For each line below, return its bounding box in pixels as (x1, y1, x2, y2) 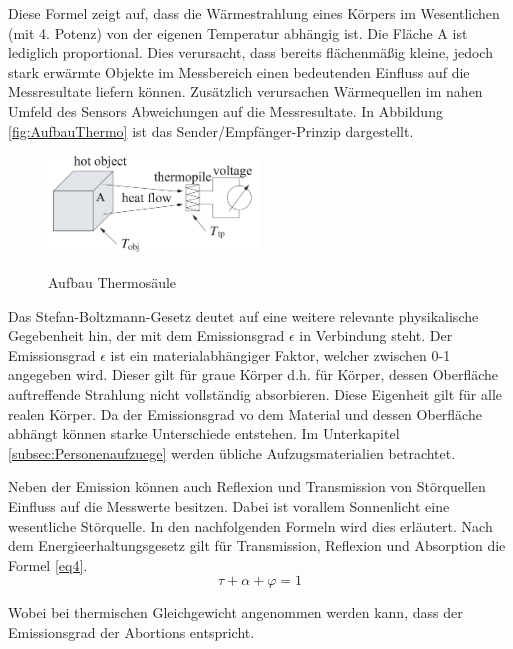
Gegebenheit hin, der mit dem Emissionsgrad (8, 325, 285, 346)
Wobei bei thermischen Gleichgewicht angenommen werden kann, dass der (8, 602, 463, 623)
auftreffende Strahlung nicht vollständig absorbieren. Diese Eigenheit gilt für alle (8, 383, 502, 404)
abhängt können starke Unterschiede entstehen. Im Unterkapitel (8, 423, 400, 444)
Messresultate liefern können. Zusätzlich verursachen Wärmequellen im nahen (8, 81, 483, 102)
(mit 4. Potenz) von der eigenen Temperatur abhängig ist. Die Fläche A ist (8, 22, 468, 43)
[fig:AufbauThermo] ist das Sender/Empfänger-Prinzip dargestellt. (8, 120, 414, 141)
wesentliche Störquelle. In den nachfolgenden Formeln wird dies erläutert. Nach (8, 515, 493, 536)
